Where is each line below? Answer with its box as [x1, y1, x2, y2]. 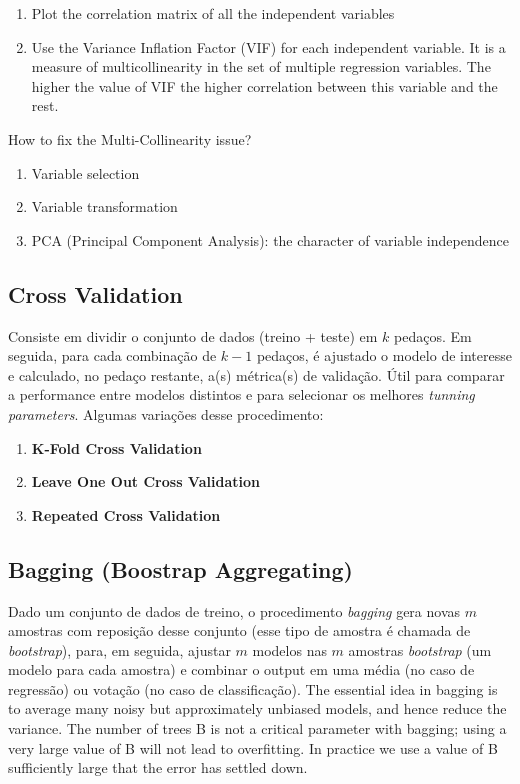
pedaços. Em [394, 325, 472, 346]
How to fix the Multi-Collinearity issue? [8, 128, 252, 149]
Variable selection [31, 162, 140, 183]
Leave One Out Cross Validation [31, 471, 260, 492]
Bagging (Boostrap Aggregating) [8, 553, 353, 584]
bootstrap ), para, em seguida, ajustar [8, 639, 231, 660]
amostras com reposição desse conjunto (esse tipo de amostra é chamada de [8, 620, 471, 641]
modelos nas [252, 639, 327, 660]
